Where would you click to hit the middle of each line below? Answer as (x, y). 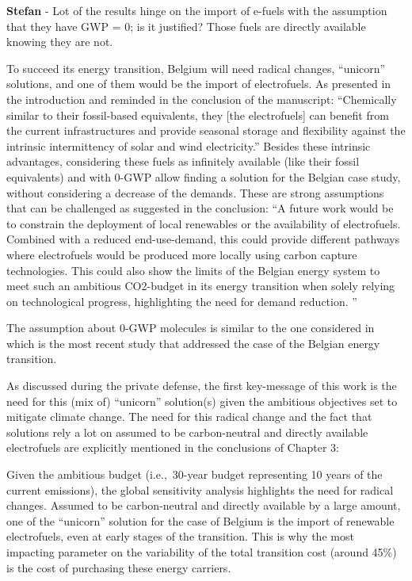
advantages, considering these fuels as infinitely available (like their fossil (183, 161)
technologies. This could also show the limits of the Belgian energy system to (193, 270)
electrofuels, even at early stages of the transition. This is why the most (180, 536)
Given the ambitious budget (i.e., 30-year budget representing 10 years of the (195, 474)
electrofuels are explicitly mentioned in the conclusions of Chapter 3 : (173, 447)
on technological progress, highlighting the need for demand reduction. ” (182, 301)
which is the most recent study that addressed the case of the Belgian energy (193, 343)
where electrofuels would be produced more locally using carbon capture (182, 254)
